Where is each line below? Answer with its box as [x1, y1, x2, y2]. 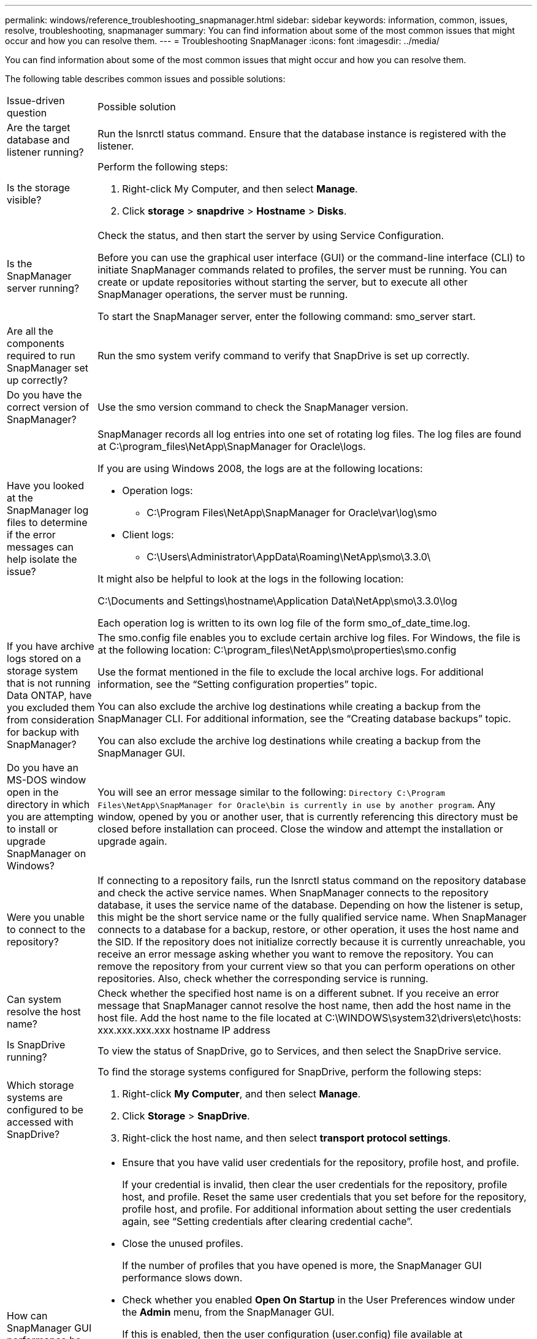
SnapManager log [7, 504, 89, 516]
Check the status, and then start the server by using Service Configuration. [97, 229, 444, 242]
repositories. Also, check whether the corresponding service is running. [97, 972, 428, 985]
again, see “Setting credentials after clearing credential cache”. [122, 1215, 413, 1227]
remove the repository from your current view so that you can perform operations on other [97, 960, 516, 972]
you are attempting [7, 811, 94, 823]
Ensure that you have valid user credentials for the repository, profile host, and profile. [122, 1156, 519, 1169]
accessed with [7, 1116, 74, 1128]
